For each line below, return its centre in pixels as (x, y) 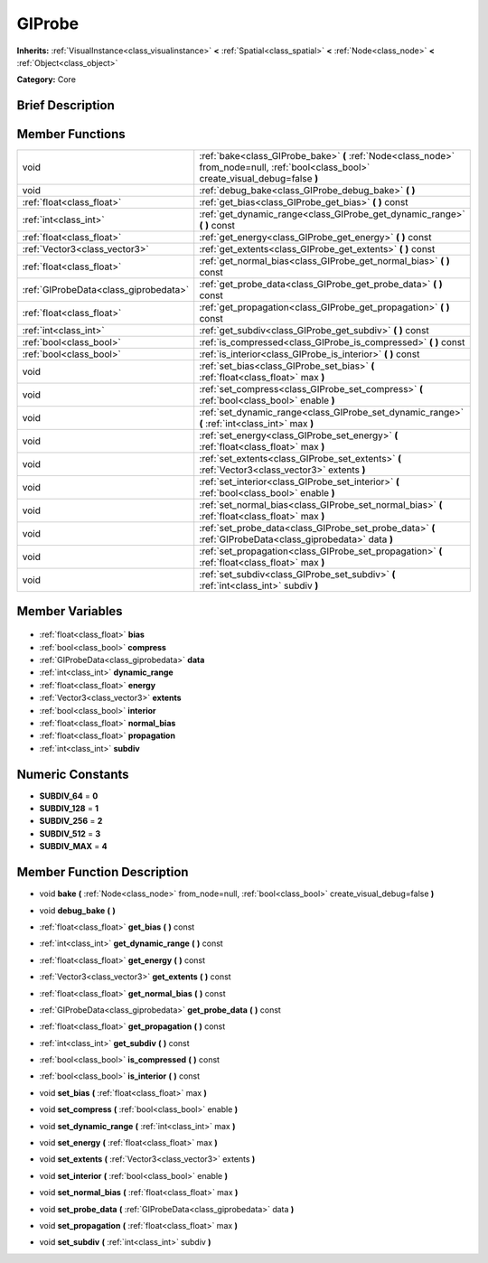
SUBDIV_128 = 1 (69, 809)
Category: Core (47, 80)
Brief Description (66, 105)
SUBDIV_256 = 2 (71, 821)
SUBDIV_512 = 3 (70, 833)
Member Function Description (103, 872)
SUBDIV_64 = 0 (69, 796)
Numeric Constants (73, 774)
